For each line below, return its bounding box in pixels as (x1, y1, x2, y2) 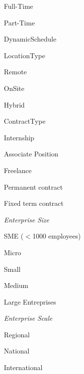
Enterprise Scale (4, 313, 52, 323)
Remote (4, 66, 27, 77)
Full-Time (4, 1, 34, 11)
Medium (4, 280, 29, 290)
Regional (4, 329, 30, 339)
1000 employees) (32, 231, 81, 241)
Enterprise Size (4, 214, 50, 224)
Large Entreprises (4, 296, 56, 307)
